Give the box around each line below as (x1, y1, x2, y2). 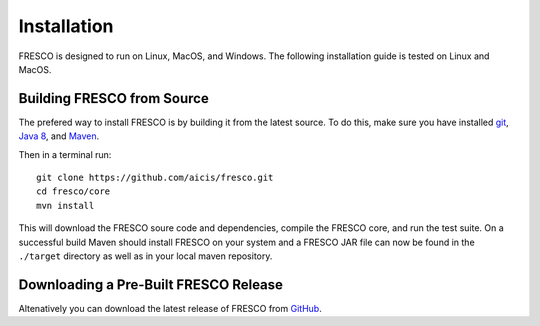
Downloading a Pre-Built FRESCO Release (18, 276, 284, 293)
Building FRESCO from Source (18, 90, 209, 107)
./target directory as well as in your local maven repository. (18, 250, 273, 262)
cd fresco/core (36, 186, 111, 197)
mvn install (36, 200, 95, 211)
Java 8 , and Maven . (18, 130, 100, 142)
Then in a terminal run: (18, 148, 112, 160)
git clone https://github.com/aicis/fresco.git (36, 172, 274, 184)
